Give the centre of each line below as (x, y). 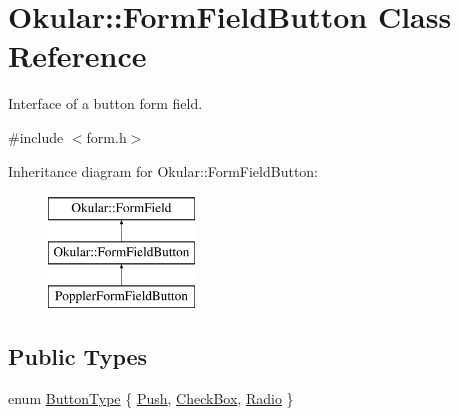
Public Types (78, 356)
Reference (77, 55)
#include (36, 136)
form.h (106, 136)
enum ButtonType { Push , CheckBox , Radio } (151, 398)
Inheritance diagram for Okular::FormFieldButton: (163, 170)
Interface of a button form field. (105, 103)
